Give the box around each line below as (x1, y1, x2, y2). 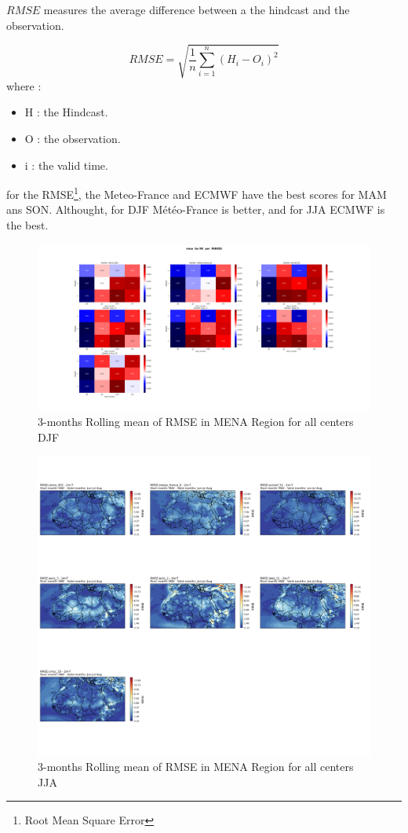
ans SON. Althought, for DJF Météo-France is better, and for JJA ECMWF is (6, 201, 385, 218)
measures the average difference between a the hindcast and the (43, 2, 350, 17)
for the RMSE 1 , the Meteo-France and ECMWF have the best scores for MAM (6, 184, 387, 202)
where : (6, 77, 42, 94)
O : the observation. (24, 130, 121, 146)
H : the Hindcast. (24, 104, 108, 120)
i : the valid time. (24, 156, 108, 173)
